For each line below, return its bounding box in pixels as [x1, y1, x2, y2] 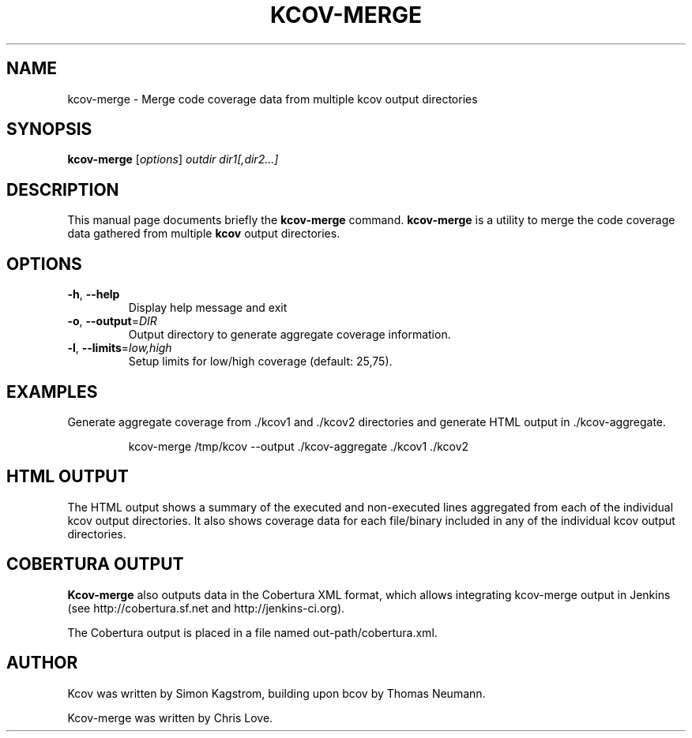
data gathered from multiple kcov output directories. [67, 227, 340, 241]
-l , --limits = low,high [67, 341, 172, 355]
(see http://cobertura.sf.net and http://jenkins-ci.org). [67, 601, 345, 615]
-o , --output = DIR [67, 314, 157, 328]
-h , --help [67, 287, 120, 302]
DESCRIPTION [6, 179, 119, 200]
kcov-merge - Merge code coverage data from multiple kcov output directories [67, 92, 478, 106]
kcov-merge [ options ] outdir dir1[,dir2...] [67, 152, 279, 167]
